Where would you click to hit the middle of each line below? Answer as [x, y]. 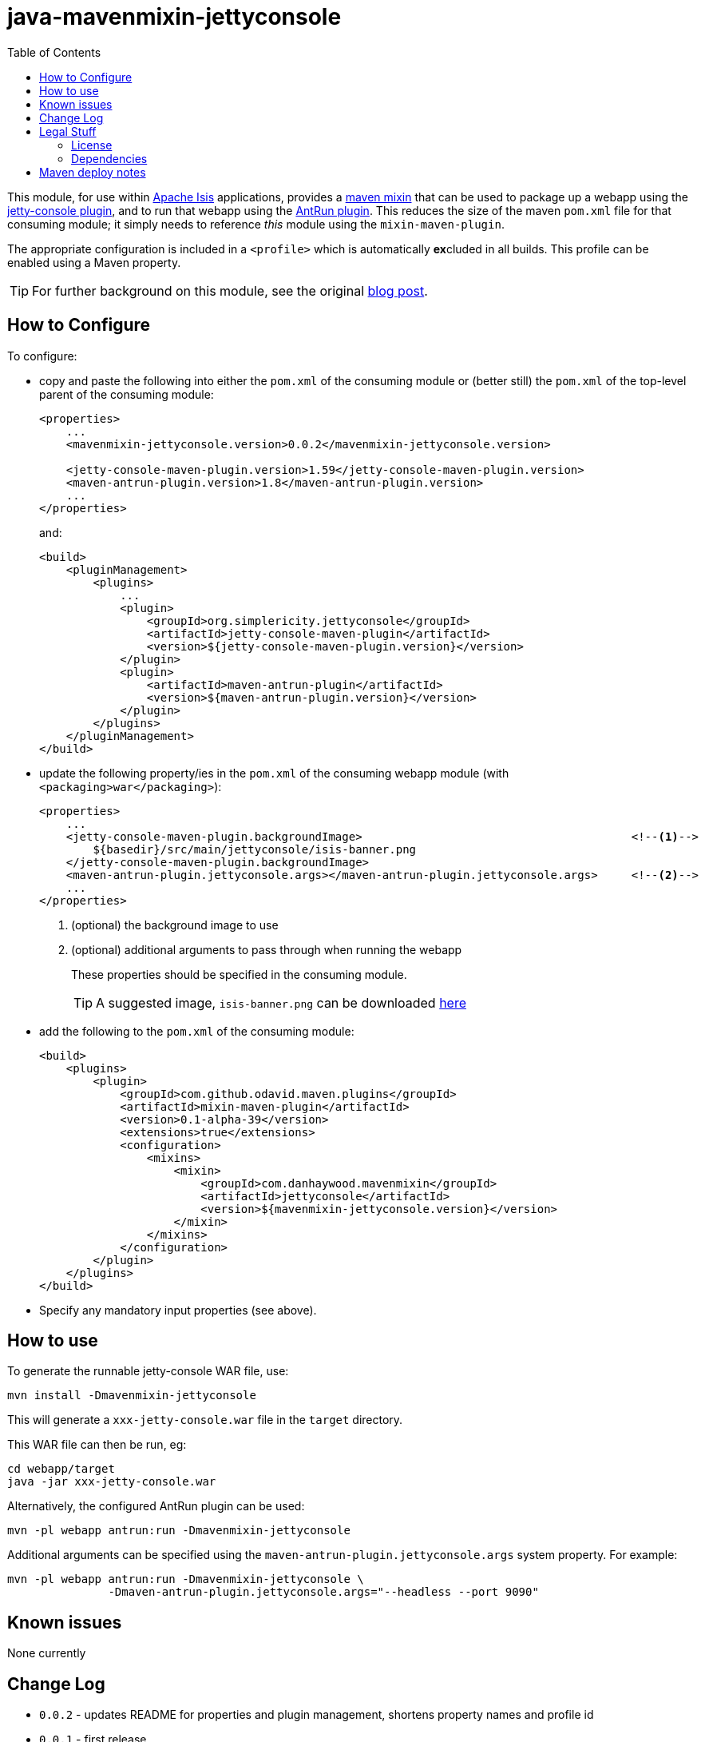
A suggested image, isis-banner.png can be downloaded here [281, 1002]
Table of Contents [54, 52]
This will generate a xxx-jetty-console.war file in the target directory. [205, 1420]
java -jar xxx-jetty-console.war [112, 1482]
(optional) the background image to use [175, 925]
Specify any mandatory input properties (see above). [178, 1310]
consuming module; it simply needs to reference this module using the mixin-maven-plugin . [256, 224]
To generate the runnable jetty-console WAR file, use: [148, 1371]
